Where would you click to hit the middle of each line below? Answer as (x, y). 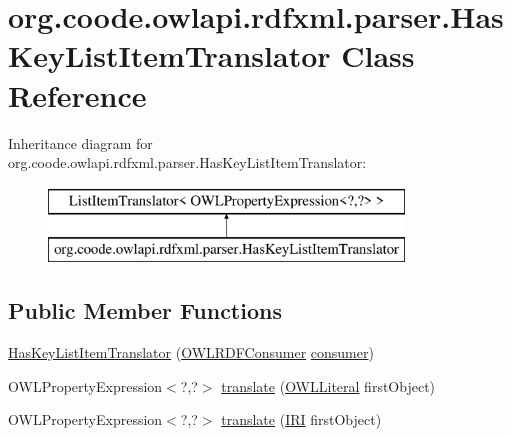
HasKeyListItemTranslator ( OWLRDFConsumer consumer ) (191, 352)
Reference (77, 94)
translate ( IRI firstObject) (301, 419)
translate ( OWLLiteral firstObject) (328, 385)
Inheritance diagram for (80, 142)
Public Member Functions (145, 310)
